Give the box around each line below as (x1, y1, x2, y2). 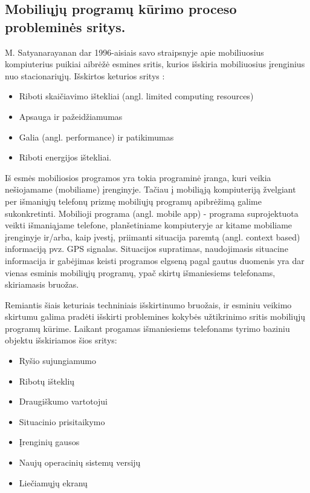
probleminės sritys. (5, 17, 126, 36)
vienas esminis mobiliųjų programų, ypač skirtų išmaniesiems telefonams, (5, 266, 276, 279)
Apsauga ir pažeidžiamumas (19, 110, 123, 122)
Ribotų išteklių (19, 374, 75, 387)
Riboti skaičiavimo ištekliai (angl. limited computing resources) (19, 90, 254, 102)
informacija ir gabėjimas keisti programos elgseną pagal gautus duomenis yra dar (5, 254, 305, 266)
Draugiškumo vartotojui (19, 395, 108, 408)
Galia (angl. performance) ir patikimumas (19, 130, 174, 143)
